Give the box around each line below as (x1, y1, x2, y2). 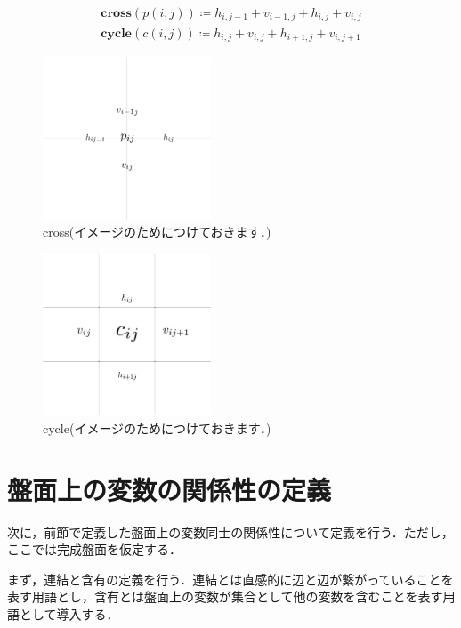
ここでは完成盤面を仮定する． (7, 540, 182, 559)
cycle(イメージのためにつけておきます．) (43, 418, 271, 437)
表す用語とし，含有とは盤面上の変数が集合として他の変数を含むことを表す (7, 587, 443, 606)
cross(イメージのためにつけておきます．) (43, 222, 271, 241)
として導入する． (19, 605, 119, 624)
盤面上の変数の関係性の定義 (7, 471, 332, 507)
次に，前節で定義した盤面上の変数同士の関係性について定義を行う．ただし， (7, 522, 454, 541)
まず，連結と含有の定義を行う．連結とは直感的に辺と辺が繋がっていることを (7, 569, 454, 588)
